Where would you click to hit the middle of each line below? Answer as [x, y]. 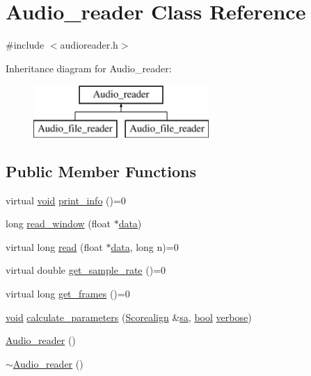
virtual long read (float [54, 246]
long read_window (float [58, 223]
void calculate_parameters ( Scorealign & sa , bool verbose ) [129, 317]
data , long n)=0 [145, 246]
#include [25, 45]
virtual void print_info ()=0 [66, 200]
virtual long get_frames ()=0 [68, 294]
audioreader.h [89, 45]
